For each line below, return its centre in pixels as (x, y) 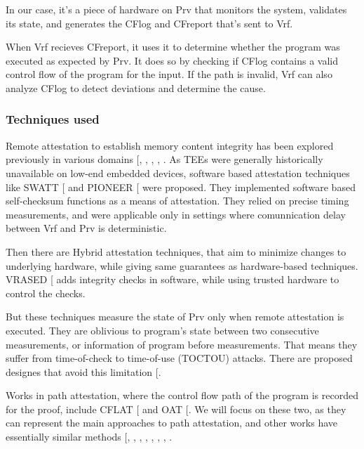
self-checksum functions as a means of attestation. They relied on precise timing (177, 201)
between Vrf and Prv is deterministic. (86, 228)
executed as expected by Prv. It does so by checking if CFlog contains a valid (172, 60)
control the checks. (46, 293)
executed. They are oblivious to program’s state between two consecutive (162, 330)
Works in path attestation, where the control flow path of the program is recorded (182, 395)
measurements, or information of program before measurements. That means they (182, 344)
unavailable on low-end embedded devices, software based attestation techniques (178, 173)
